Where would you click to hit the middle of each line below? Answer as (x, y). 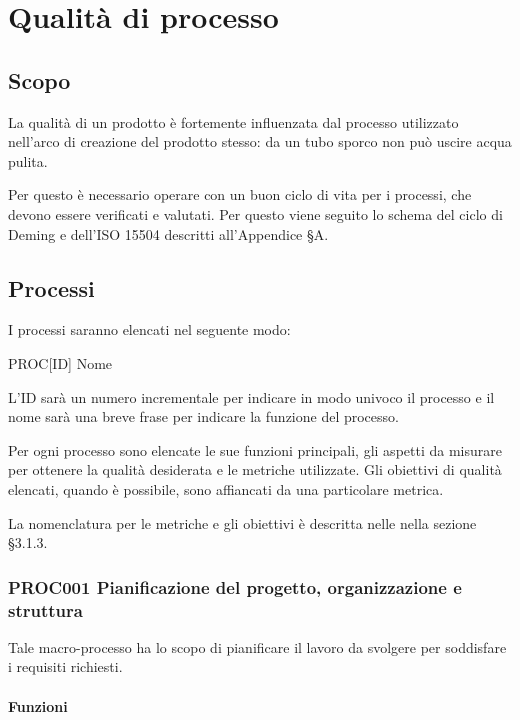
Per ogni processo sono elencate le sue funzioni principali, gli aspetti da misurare (255, 449)
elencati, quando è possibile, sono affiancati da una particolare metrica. (226, 488)
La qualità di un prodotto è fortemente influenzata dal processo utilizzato (233, 121)
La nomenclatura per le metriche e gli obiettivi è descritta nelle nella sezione (242, 522)
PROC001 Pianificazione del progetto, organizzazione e (235, 586)
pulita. (28, 160)
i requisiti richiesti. (65, 666)
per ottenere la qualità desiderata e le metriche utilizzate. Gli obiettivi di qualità (255, 469)
